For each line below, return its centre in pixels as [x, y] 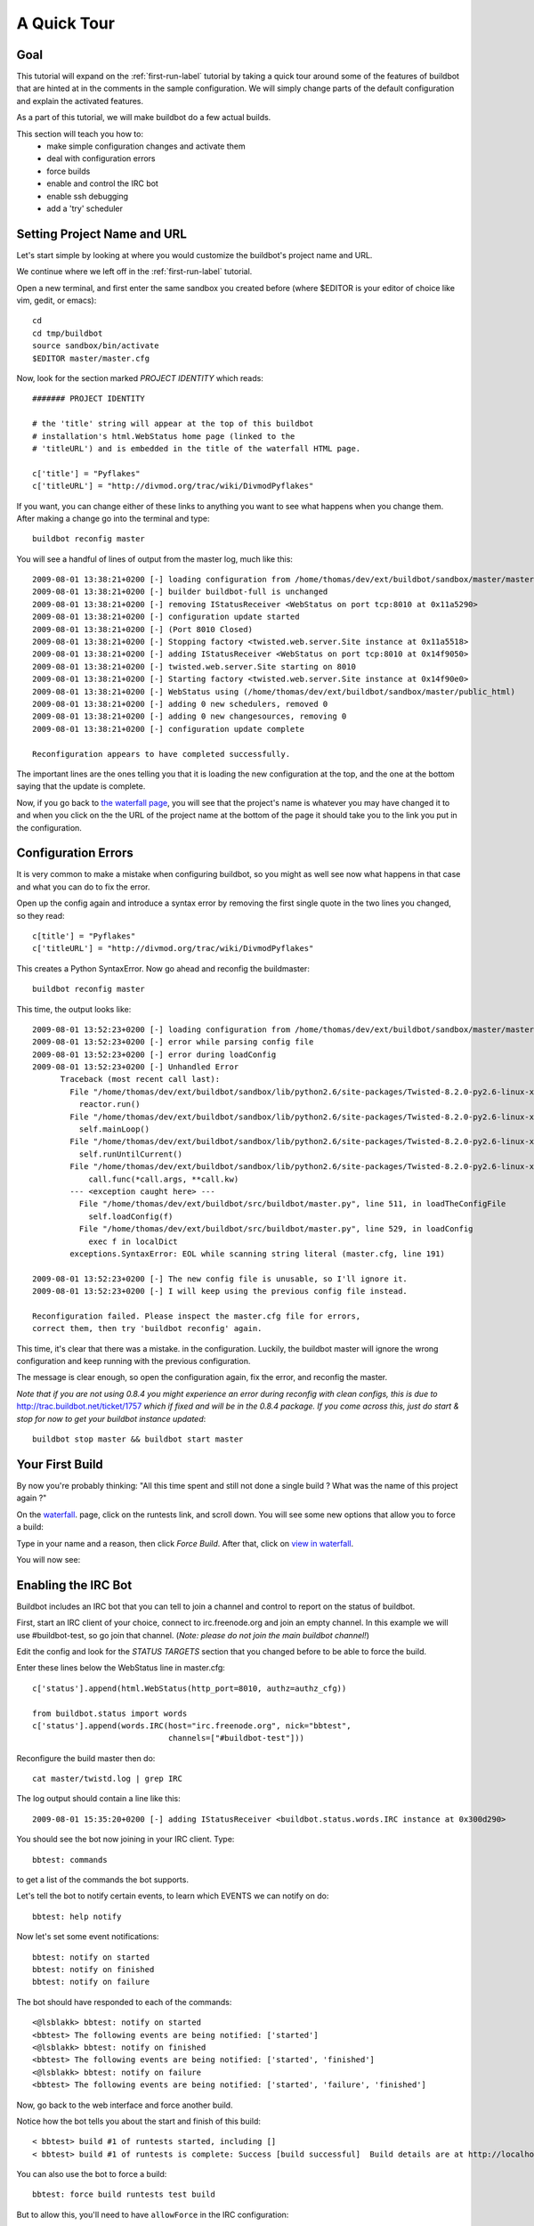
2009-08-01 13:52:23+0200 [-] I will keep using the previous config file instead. [220, 1292]
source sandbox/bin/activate [96, 346]
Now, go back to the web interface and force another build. [125, 2105]
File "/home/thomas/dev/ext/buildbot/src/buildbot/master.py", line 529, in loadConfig [276, 1229]
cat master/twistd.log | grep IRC [107, 1779]
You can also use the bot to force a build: [92, 2174]
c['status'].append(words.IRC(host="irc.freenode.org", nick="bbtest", [192, 1726]
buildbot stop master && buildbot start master [138, 1439]
